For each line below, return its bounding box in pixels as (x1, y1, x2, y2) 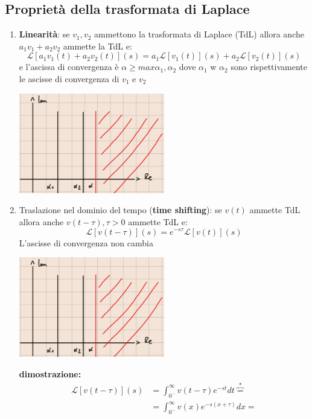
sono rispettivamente (231, 60, 308, 73)
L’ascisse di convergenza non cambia (19, 236, 153, 249)
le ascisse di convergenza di (19, 72, 119, 85)
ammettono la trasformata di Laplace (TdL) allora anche (94, 28, 304, 40)
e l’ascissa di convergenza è (19, 60, 119, 73)
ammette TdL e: (128, 215, 188, 228)
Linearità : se (19, 28, 70, 40)
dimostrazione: (19, 367, 81, 380)
